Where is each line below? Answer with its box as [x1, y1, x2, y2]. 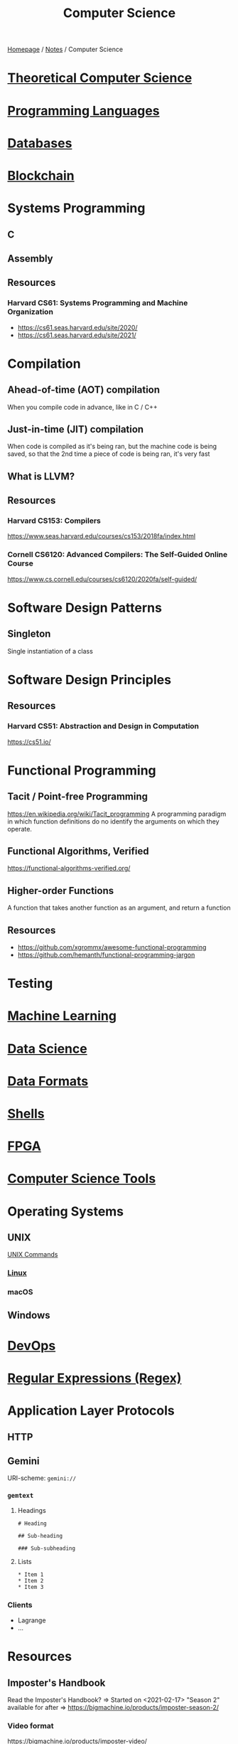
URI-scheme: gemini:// [7, 1474, 77, 1482]
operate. [7, 824, 32, 833]
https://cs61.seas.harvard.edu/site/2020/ [17, 323, 138, 331]
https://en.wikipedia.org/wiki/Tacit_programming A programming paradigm [7, 809, 227, 818]
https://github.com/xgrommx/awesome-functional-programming [17, 943, 207, 952]
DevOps [7, 1337, 56, 1354]
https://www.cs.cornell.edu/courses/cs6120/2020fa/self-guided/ [7, 575, 198, 583]
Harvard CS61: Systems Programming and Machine [7, 298, 188, 308]
